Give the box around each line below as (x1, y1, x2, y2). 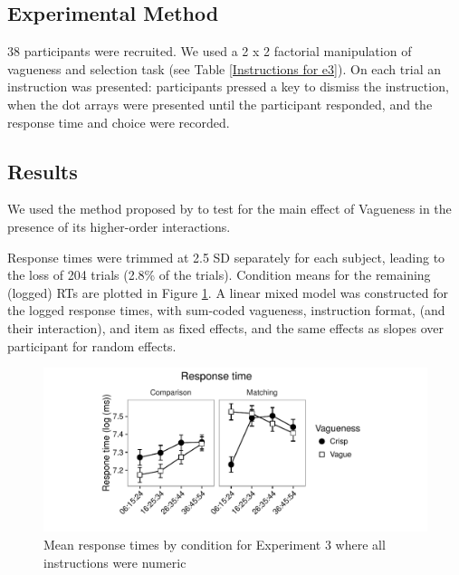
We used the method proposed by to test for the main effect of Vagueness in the (7, 199, 452, 218)
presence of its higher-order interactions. (7, 216, 231, 235)
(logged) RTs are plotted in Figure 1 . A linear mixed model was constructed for (7, 283, 448, 302)
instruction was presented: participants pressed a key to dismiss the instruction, (7, 77, 449, 96)
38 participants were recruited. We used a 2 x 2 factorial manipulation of (7, 42, 412, 61)
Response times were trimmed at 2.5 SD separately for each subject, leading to (7, 247, 445, 266)
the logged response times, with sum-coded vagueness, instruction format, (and (7, 301, 445, 320)
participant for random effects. (7, 336, 177, 355)
